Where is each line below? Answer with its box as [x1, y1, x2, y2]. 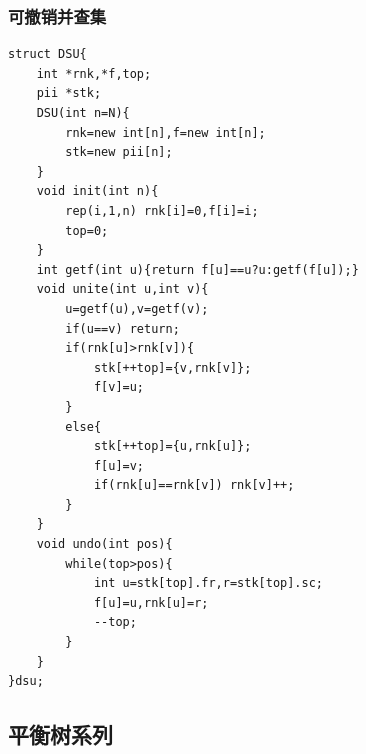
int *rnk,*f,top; [36, 66, 152, 81]
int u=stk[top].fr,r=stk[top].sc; [93, 576, 323, 591]
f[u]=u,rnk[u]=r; [93, 595, 209, 610]
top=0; [65, 223, 109, 238]
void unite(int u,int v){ [36, 282, 209, 297]
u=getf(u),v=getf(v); [65, 301, 209, 316]
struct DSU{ [8, 47, 87, 62]
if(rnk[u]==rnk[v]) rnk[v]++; [93, 478, 295, 493]
